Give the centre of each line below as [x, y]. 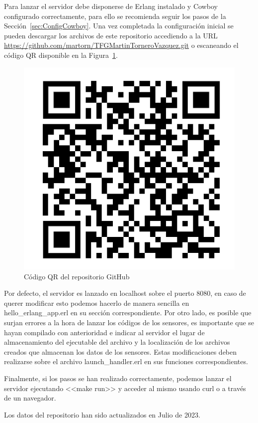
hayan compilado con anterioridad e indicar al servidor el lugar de [104, 332]
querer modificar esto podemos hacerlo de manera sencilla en [97, 303]
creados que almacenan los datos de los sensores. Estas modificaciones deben [121, 351]
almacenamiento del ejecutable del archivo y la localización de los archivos [117, 342]
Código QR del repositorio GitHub [77, 276]
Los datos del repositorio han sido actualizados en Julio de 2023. [102, 414]
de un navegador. [30, 398]
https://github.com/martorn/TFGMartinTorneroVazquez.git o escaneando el [121, 45]
